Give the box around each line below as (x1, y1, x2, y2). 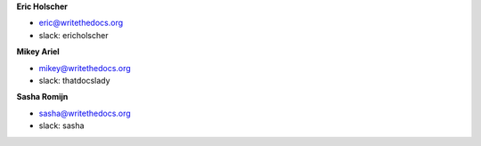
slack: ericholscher (38, 29, 109, 40)
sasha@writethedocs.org (38, 108, 131, 118)
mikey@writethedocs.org (38, 62, 131, 73)
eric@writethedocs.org (38, 18, 124, 28)
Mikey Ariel (16, 46, 60, 57)
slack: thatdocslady (38, 75, 110, 85)
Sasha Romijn (16, 92, 69, 102)
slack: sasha (38, 120, 85, 131)
